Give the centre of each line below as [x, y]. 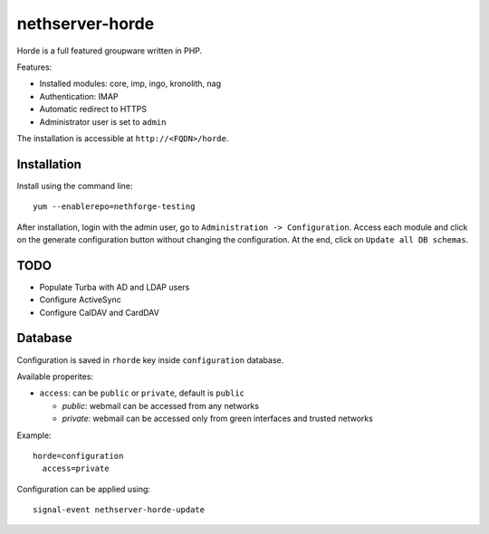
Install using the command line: [75, 186]
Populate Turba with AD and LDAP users [115, 287]
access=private [76, 469]
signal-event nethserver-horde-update [119, 510]
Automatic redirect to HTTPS [93, 110]
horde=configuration [78, 456]
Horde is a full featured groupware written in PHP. [110, 51]
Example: [34, 435]
